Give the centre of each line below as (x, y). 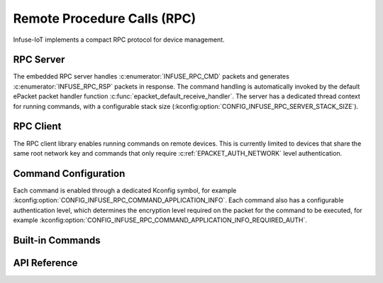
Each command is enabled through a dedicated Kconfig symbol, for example (125, 190)
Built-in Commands (57, 240)
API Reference (45, 263)
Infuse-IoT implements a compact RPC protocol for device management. (119, 40)
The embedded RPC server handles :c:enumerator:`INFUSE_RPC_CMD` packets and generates (151, 76)
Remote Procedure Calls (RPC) (105, 18)
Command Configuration (69, 173)
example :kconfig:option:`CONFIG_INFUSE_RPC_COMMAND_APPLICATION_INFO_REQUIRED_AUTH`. (160, 220)
